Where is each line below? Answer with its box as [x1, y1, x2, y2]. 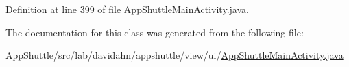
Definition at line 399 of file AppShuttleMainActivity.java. [5, 2, 249, 16]
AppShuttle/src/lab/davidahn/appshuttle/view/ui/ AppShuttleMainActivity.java [5, 48, 344, 62]
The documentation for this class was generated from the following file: [5, 25, 304, 39]
